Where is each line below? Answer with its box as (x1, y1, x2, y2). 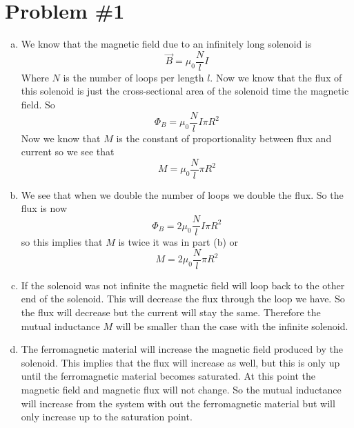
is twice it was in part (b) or (118, 235, 239, 249)
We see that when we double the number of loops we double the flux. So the (21, 187, 344, 202)
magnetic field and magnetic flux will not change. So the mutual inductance (21, 382, 342, 396)
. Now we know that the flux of (210, 70, 342, 84)
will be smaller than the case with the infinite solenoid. (115, 318, 348, 333)
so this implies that (21, 235, 103, 249)
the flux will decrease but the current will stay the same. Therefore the (21, 304, 321, 319)
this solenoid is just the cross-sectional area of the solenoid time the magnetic (21, 84, 349, 98)
